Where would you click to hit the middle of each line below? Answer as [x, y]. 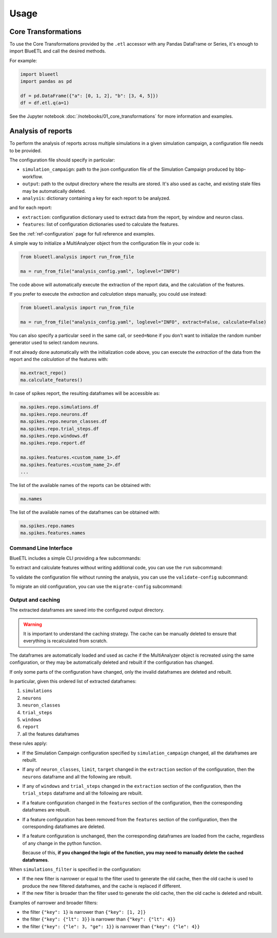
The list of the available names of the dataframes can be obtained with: [85, 512]
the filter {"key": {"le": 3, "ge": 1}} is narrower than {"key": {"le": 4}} [111, 926]
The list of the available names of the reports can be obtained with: [80, 485]
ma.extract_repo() [43, 373]
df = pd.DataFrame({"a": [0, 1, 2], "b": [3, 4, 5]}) [89, 96]
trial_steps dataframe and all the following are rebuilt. [83, 793]
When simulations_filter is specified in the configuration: [75, 869]
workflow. [33, 176]
